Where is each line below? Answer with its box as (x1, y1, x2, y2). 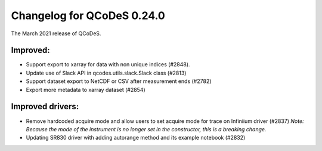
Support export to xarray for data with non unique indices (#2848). (26, 61, 190, 68)
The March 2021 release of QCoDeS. (11, 30, 101, 37)
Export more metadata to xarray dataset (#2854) (26, 86, 145, 93)
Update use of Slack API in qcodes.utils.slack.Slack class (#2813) (26, 69, 187, 76)
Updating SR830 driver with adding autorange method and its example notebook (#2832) (26, 134, 246, 141)
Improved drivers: (11, 101, 79, 112)
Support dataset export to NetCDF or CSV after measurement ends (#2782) (26, 78, 212, 85)
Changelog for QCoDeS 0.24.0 (11, 9, 165, 22)
